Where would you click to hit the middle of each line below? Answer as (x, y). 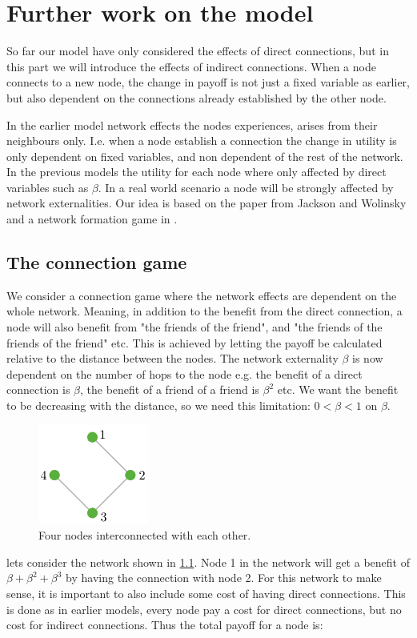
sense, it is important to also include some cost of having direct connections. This (206, 593)
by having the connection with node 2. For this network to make (224, 578)
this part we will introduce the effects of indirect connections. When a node (191, 66)
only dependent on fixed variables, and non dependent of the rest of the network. (205, 156)
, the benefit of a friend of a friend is (170, 389)
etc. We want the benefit (338, 389)
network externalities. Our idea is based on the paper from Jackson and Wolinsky (206, 203)
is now (368, 358)
